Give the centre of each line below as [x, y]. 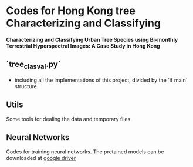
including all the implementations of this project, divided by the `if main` [101, 80]
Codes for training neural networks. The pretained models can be [85, 152]
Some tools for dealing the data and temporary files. [69, 119]
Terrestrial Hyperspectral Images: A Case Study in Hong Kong [83, 46]
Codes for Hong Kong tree [71, 11]
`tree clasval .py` [33, 65]
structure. [26, 86]
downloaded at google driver [41, 158]
